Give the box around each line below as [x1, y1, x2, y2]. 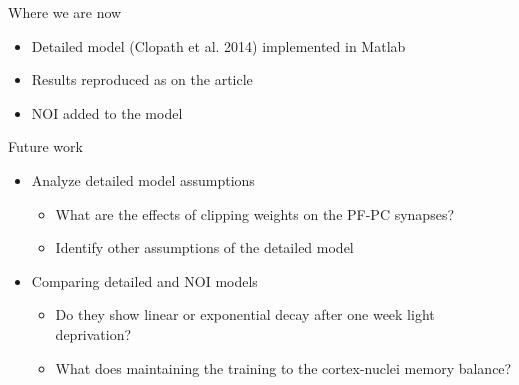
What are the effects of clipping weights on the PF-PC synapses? [55, 203, 455, 224]
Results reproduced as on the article [31, 69, 253, 90]
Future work [8, 136, 83, 157]
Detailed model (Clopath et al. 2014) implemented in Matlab [31, 35, 406, 56]
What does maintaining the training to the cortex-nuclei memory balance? [55, 357, 512, 378]
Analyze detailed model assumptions [31, 169, 255, 190]
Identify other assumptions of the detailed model [55, 237, 354, 258]
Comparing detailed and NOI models [31, 270, 258, 291]
